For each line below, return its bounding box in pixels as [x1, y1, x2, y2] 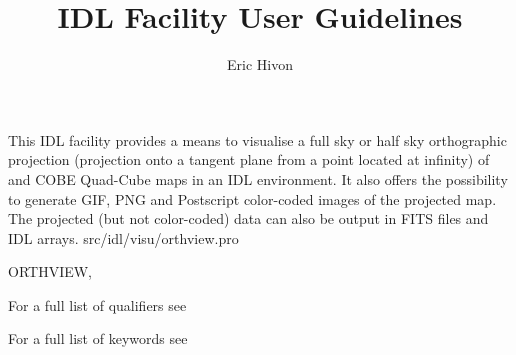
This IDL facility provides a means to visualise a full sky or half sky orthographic [8, 129, 507, 150]
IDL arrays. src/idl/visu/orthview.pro [8, 227, 239, 248]
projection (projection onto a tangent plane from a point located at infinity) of [8, 149, 490, 170]
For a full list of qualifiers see [8, 294, 187, 315]
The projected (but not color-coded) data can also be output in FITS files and [8, 208, 489, 229]
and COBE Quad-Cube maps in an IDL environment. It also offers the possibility [8, 168, 508, 189]
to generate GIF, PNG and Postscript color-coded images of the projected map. [8, 188, 497, 209]
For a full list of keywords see [8, 328, 188, 349]
